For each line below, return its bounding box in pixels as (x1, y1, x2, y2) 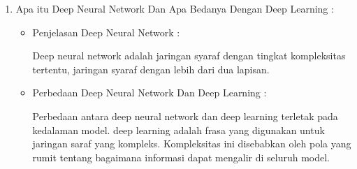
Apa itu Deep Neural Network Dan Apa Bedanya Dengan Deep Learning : (15, 1, 334, 15)
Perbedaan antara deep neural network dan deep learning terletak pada (32, 108, 338, 123)
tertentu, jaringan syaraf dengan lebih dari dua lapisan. (32, 61, 270, 76)
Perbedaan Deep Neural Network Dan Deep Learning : (32, 85, 267, 100)
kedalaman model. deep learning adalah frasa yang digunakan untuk (32, 122, 325, 137)
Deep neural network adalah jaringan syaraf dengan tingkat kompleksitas (32, 48, 346, 63)
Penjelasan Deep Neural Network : (32, 24, 180, 39)
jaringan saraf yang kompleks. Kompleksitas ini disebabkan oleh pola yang (32, 136, 351, 151)
